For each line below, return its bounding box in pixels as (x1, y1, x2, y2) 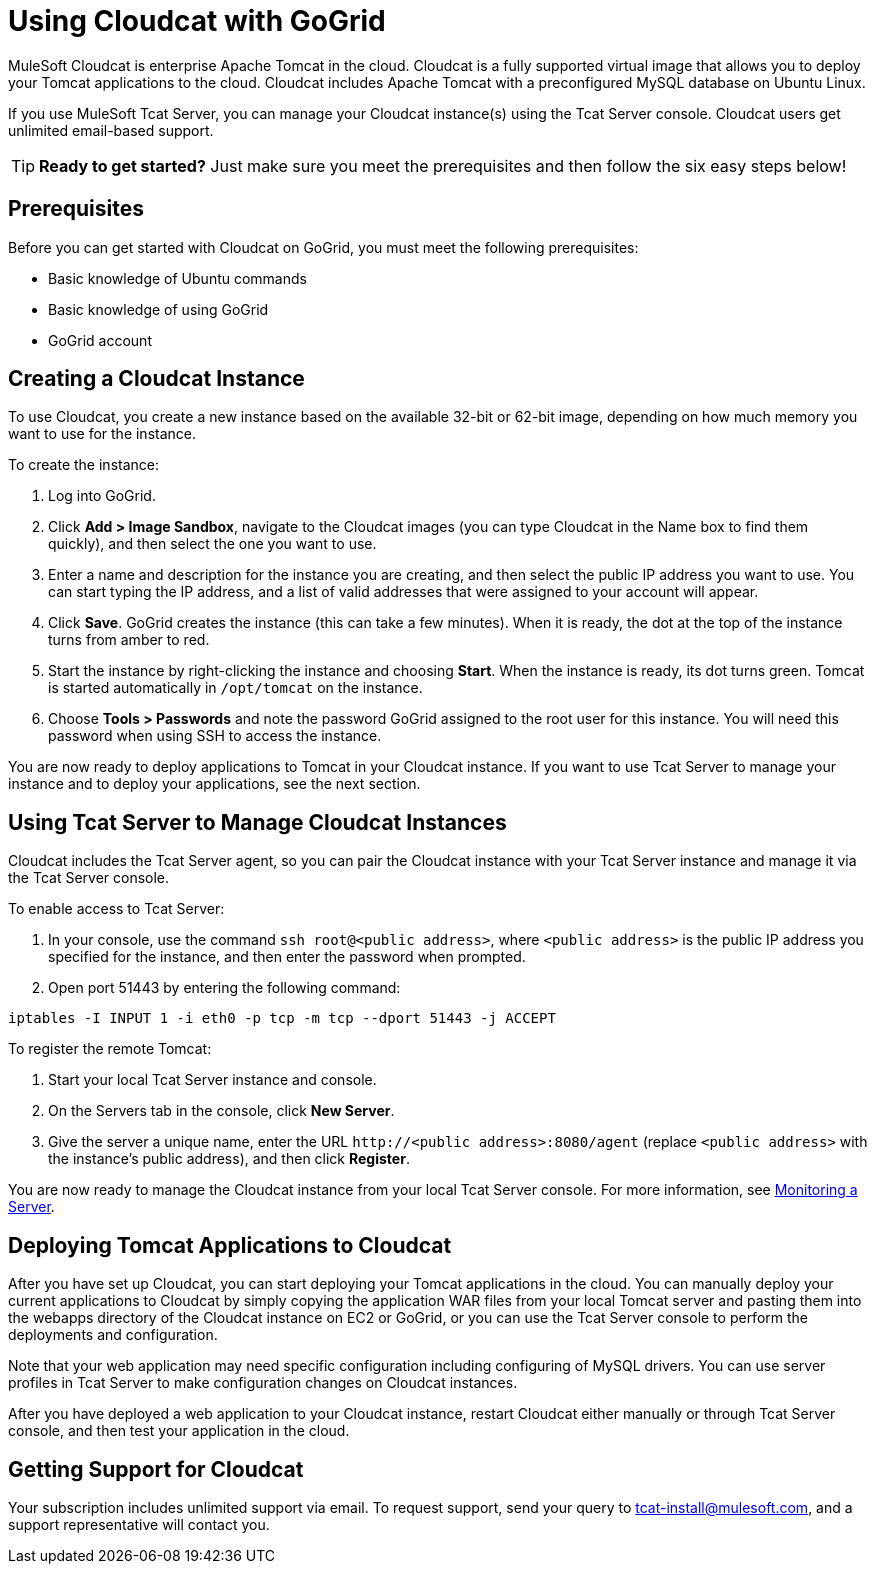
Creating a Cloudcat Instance (8, 366, 305, 392)
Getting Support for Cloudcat (8, 1456, 304, 1482)
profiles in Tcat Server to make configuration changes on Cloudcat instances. (8, 1374, 518, 1392)
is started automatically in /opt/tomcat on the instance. (48, 679, 423, 697)
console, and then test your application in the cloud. (8, 1422, 350, 1440)
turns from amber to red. (48, 631, 210, 649)
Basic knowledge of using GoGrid (48, 300, 269, 318)
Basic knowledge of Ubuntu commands (48, 269, 307, 287)
